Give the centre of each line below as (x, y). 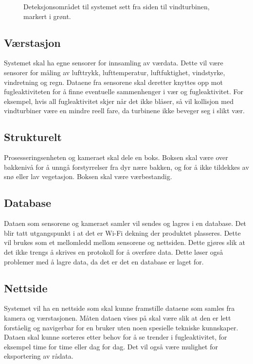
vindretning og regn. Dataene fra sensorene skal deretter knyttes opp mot (113, 82)
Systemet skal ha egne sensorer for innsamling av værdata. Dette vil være (114, 63)
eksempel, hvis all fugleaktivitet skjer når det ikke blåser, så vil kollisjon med (119, 101)
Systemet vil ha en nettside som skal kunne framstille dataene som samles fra (119, 308)
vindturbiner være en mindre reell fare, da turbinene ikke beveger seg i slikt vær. (124, 111)
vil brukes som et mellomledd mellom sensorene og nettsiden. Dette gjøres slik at (125, 242)
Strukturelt (33, 137)
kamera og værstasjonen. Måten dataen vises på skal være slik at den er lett (117, 317)
